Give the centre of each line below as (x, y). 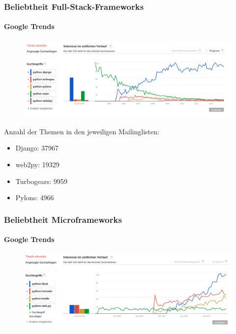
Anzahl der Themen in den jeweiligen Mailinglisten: (82, 131)
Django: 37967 (37, 148)
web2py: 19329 (37, 164)
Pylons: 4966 (35, 197)
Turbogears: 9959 (41, 181)
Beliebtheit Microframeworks (63, 219)
